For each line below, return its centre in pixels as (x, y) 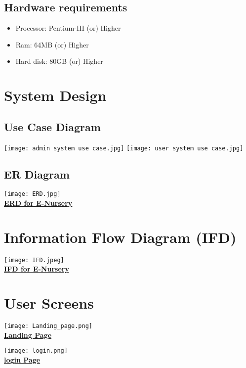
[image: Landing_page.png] (48, 326)
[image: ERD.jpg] (32, 194)
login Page (22, 360)
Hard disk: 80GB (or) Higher (59, 61)
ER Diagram (37, 174)
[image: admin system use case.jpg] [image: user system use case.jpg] (124, 148)
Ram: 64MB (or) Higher (52, 44)
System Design (55, 95)
